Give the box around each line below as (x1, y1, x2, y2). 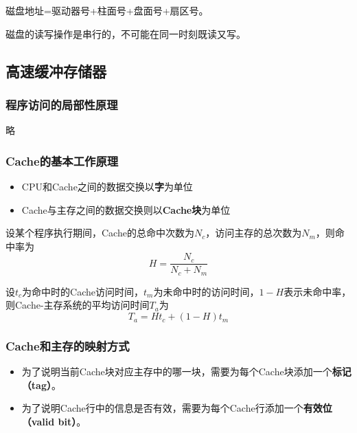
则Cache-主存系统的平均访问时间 (5, 298, 150, 312)
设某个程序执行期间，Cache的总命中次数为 (5, 225, 194, 240)
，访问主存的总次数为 (205, 225, 302, 240)
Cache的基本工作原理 (5, 152, 119, 169)
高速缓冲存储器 (5, 60, 106, 81)
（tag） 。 (21, 377, 61, 392)
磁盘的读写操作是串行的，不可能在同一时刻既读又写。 (5, 26, 246, 41)
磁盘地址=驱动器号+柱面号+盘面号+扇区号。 (5, 3, 209, 17)
